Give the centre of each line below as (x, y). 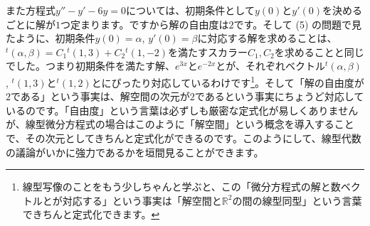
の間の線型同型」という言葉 (297, 200)
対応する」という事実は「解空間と (142, 200)
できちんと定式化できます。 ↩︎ (91, 214)
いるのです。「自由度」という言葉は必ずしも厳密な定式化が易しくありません (182, 110)
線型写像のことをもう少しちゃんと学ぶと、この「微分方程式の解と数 (181, 187)
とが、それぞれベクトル (271, 66)
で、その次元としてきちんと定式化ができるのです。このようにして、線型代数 (184, 138)
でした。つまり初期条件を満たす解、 (90, 66)
